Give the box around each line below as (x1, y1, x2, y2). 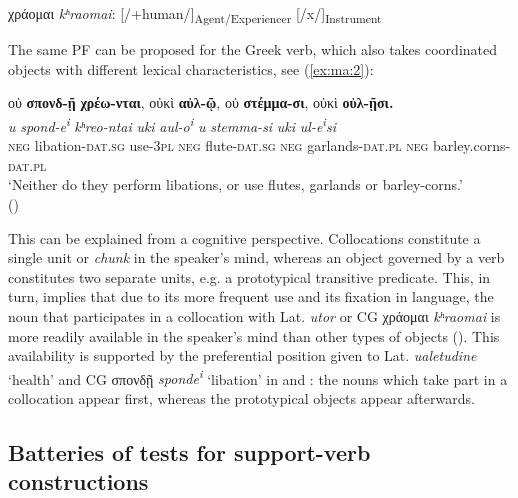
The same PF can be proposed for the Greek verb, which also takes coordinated (8, 39, 498, 60)
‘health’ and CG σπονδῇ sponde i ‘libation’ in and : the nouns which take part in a (8, 365, 508, 389)
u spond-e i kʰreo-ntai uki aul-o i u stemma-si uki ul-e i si (8, 112, 336, 136)
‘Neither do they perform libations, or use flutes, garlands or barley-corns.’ (8, 174, 463, 195)
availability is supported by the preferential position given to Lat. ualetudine (8, 345, 477, 366)
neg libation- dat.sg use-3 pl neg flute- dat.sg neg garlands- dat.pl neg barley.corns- (8, 135, 511, 156)
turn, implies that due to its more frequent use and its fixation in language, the (8, 286, 494, 307)
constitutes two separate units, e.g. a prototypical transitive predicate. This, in (8, 266, 491, 287)
